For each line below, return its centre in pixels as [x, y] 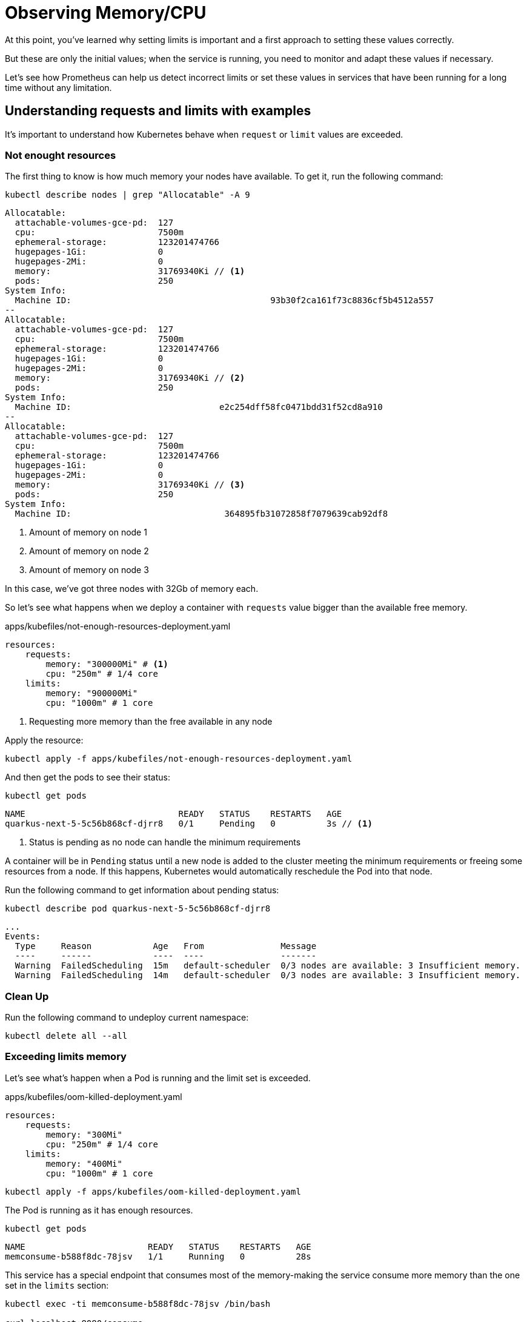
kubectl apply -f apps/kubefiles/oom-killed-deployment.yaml [153, 1191]
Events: [23, 937]
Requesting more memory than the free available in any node [151, 722]
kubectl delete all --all [66, 1036]
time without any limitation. [58, 87]
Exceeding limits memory [66, 1057]
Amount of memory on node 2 [89, 551]
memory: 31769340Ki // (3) [130, 485]
